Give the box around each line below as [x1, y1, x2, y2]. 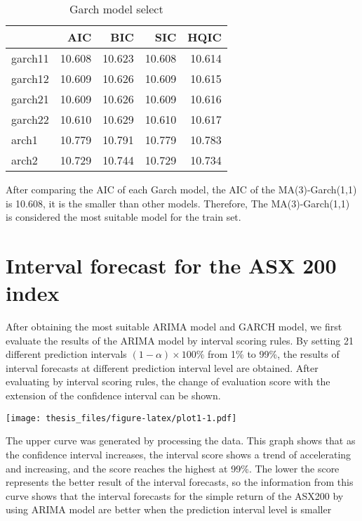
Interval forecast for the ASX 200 [6, 250, 337, 279]
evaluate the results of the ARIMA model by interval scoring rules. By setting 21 [6, 333, 354, 347]
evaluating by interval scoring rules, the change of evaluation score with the [6, 374, 330, 389]
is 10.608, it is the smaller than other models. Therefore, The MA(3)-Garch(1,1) [6, 195, 350, 210]
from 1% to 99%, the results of [208, 347, 340, 361]
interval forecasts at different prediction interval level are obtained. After [6, 360, 319, 375]
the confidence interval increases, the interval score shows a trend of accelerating [6, 446, 351, 461]
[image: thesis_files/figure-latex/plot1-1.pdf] [6, 413, 237, 423]
